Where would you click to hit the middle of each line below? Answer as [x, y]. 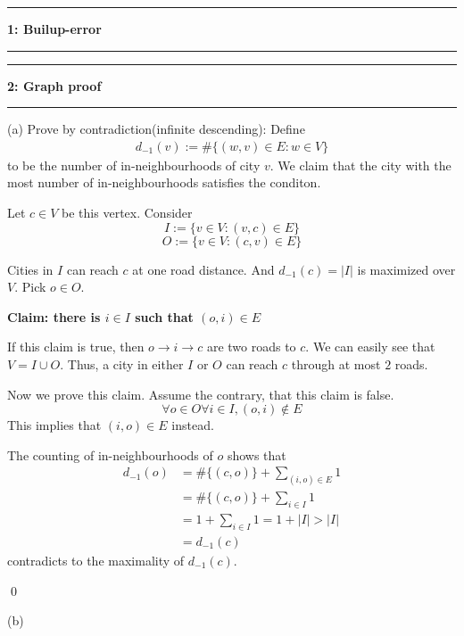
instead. [193, 425]
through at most [336, 363]
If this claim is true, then [76, 347]
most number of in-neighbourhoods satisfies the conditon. [164, 182]
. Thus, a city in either [122, 363]
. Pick [30, 287]
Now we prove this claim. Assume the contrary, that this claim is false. [201, 394]
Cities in [30, 269]
